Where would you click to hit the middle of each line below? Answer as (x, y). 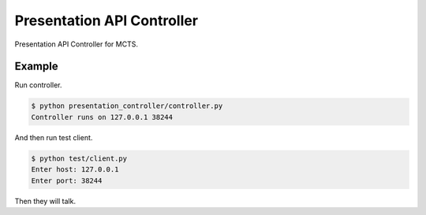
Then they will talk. (45, 201)
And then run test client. (54, 137)
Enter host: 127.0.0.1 (75, 170)
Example (36, 67)
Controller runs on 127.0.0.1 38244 (102, 117)
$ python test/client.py (79, 158)
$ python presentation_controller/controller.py (127, 106)
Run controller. (38, 85)
